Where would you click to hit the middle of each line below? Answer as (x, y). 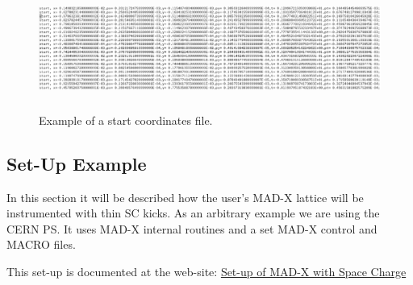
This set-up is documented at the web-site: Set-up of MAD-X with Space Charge (206, 271)
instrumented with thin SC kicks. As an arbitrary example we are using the (193, 213)
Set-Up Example (77, 163)
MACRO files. (41, 244)
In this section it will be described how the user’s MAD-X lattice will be (185, 197)
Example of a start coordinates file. (126, 120)
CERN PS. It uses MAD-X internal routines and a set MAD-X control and (192, 228)
